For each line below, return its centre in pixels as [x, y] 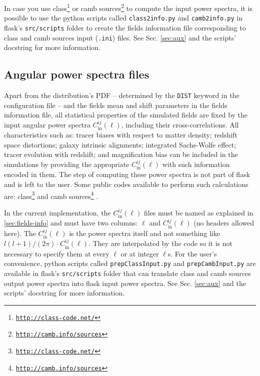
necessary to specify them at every [57, 253]
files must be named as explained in [198, 212]
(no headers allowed [224, 223]
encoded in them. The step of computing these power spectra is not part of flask [127, 174]
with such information [196, 164]
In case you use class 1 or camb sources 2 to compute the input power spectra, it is [128, 7]
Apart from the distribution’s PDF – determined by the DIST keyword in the [122, 95]
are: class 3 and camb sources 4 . [51, 195]
